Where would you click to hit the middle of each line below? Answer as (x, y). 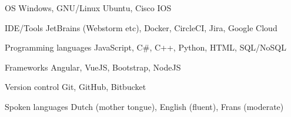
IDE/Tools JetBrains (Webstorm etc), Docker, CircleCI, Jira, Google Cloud (141, 27)
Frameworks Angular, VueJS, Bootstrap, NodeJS (93, 67)
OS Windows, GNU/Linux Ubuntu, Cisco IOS (88, 8)
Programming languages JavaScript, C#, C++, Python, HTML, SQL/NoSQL (145, 47)
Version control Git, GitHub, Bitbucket (76, 87)
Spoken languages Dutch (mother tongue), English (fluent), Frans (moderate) (144, 106)
